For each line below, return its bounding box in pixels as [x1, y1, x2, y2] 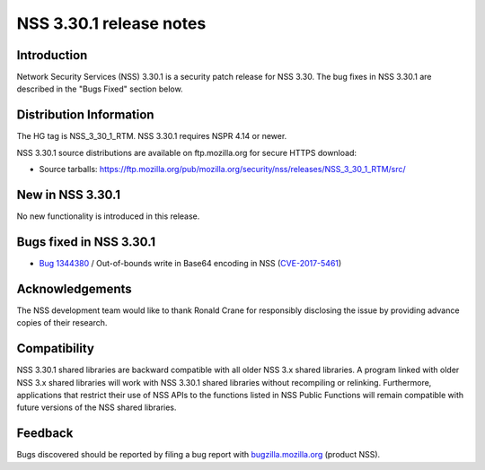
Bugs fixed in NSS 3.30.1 [16, 234, 156, 249]
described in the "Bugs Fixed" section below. [16, 83, 183, 94]
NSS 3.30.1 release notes [16, 13, 207, 33]
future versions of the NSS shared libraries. [16, 402, 177, 413]
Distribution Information [16, 108, 154, 123]
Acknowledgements [16, 281, 132, 296]
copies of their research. [16, 318, 108, 328]
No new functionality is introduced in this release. [16, 211, 200, 222]
